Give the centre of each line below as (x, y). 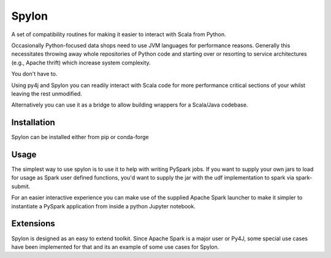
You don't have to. (34, 74)
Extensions (33, 224)
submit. (21, 186)
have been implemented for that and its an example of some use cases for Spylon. (115, 247)
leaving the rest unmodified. (47, 93)
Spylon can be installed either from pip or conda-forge (80, 137)
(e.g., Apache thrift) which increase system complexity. (81, 63)
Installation (33, 123)
